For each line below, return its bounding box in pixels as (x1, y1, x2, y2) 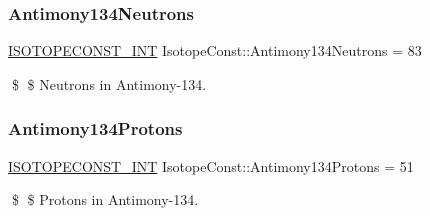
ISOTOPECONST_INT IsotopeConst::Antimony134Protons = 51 (8, 155, 414, 176)
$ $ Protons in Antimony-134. (11, 189, 199, 210)
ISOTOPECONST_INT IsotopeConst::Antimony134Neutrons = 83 (8, 40, 422, 61)
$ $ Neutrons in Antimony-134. (11, 73, 207, 94)
